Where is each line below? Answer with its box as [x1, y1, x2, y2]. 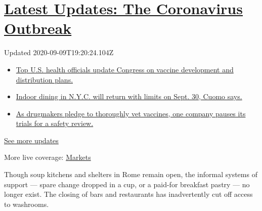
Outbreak [4, 18, 72, 38]
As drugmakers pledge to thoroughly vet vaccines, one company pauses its [16, 108, 246, 118]
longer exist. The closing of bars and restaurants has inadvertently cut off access [4, 189, 253, 199]
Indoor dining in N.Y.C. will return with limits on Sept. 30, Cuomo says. [16, 91, 242, 102]
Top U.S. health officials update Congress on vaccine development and [16, 64, 234, 74]
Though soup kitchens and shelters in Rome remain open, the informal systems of [4, 169, 257, 180]
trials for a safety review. [16, 118, 94, 129]
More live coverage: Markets [4, 152, 91, 162]
